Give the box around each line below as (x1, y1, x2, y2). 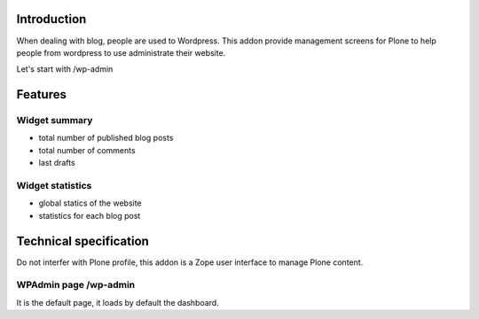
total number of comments (38, 144, 137, 155)
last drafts (38, 158, 75, 168)
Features (16, 87, 67, 102)
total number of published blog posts (38, 133, 174, 144)
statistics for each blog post (38, 210, 141, 221)
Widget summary (16, 114, 93, 127)
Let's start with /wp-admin (16, 64, 114, 74)
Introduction (16, 12, 87, 27)
